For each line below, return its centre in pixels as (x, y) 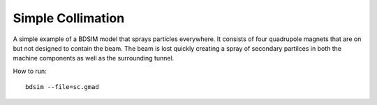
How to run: (30, 71)
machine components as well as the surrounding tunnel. (94, 58)
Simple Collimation (69, 18)
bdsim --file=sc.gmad (62, 87)
